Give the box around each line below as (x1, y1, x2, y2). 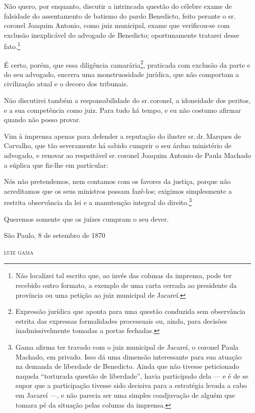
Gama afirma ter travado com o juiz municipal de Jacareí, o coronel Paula (15, 342, 239, 352)
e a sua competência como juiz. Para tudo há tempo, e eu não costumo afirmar (4, 104, 241, 115)
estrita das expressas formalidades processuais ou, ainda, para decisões (15, 315, 227, 326)
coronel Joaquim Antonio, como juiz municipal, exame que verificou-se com (4, 20, 230, 30)
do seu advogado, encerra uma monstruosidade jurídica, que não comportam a (4, 69, 239, 79)
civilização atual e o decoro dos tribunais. (4, 78, 128, 89)
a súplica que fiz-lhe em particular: (4, 159, 108, 170)
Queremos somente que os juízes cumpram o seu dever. (4, 213, 169, 224)
